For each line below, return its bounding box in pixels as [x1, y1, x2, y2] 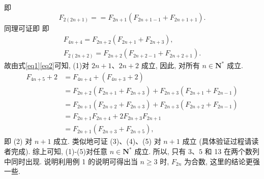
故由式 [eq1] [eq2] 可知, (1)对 [4, 60, 90, 71]
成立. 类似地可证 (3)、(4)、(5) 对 [53, 136, 161, 146]
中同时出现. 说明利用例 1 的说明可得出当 [4, 156, 138, 166]
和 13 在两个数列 [204, 146, 259, 157]
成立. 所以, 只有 [134, 146, 186, 157]
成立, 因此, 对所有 [141, 60, 200, 71]
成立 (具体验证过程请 [182, 136, 252, 146]
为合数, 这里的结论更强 [184, 156, 260, 166]
